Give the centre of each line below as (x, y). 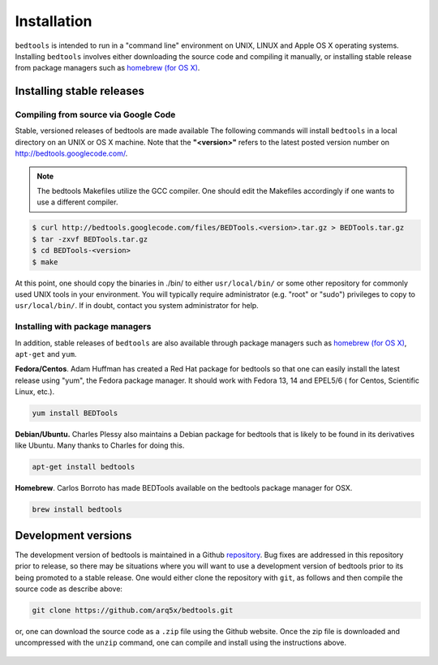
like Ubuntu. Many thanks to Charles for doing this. (100, 445)
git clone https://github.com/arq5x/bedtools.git (133, 611)
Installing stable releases (80, 91)
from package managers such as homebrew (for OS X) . (107, 68)
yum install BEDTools (75, 413)
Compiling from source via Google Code (95, 115)
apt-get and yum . (46, 354)
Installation (54, 21)
